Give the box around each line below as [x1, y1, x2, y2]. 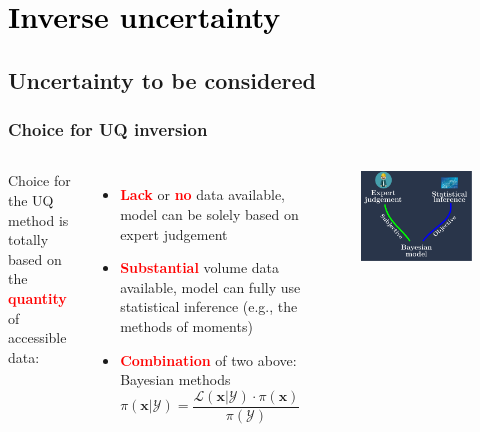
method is [8, 209, 69, 230]
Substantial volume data [120, 257, 280, 278]
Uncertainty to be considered [8, 64, 316, 95]
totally [8, 229, 49, 250]
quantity [8, 287, 67, 308]
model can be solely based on [120, 203, 299, 224]
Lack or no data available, [120, 184, 285, 205]
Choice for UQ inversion [8, 117, 208, 142]
